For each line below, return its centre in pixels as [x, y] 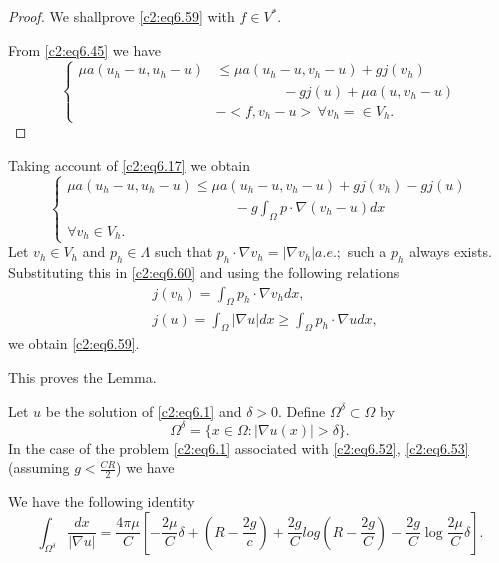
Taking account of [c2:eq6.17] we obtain [129, 164]
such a [367, 251]
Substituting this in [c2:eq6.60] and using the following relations [204, 272]
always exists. [450, 251]
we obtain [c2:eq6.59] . [74, 343]
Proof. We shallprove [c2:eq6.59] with [121, 16]
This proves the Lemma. [82, 376]
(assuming [39, 467]
